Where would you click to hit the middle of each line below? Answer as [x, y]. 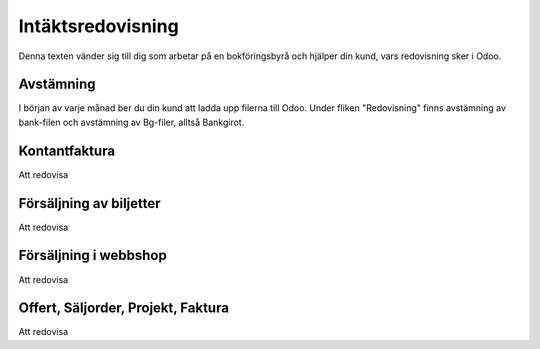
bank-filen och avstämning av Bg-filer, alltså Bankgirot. [131, 122]
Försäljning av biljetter [89, 203]
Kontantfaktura [66, 150]
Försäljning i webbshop [92, 255]
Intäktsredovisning [98, 26]
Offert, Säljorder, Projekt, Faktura [124, 308]
